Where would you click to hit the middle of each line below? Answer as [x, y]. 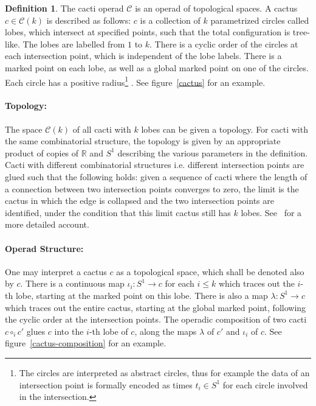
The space [24, 129]
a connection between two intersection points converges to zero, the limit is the [152, 188]
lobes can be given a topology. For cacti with [225, 129]
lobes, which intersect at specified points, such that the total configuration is [148, 32]
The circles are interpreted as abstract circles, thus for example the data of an [164, 372]
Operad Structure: [44, 248]
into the [69, 331]
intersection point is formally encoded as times [106, 384]
